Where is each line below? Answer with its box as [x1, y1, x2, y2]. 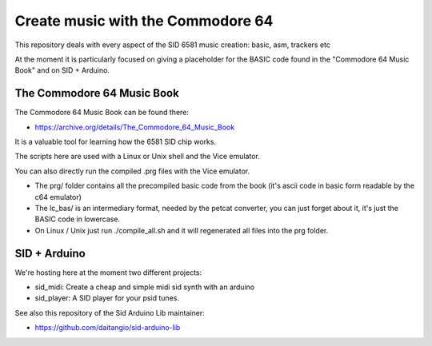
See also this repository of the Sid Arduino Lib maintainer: [14, 308, 206, 317]
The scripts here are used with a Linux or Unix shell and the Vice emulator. [14, 152, 260, 161]
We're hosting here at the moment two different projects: [14, 268, 202, 277]
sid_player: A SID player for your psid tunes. [34, 293, 180, 303]
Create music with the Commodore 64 [14, 12, 274, 30]
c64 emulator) [34, 192, 82, 201]
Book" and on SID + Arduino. [14, 66, 110, 75]
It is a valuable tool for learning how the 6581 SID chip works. [14, 137, 216, 147]
